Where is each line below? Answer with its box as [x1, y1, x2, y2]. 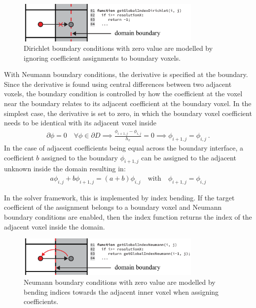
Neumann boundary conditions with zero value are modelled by [24, 276, 216, 287]
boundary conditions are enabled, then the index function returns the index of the [4, 211, 252, 222]
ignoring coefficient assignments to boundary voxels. [24, 52, 181, 63]
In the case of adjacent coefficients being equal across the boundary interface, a [4, 142, 243, 153]
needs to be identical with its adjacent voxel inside [4, 117, 156, 128]
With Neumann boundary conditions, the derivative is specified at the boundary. [4, 69, 248, 79]
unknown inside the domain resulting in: [4, 163, 126, 174]
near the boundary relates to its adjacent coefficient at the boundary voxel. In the [4, 98, 252, 109]
